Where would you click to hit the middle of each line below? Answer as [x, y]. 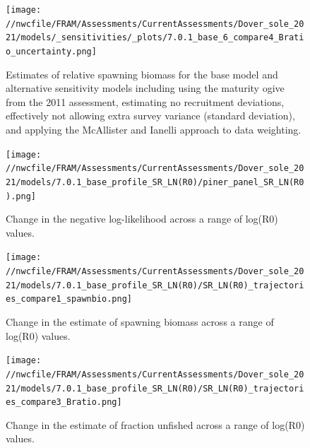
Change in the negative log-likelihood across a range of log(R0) [142, 219]
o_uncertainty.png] [51, 51]
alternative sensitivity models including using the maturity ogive [145, 88]
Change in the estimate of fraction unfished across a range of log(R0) [155, 424]
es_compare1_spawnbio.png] [69, 299]
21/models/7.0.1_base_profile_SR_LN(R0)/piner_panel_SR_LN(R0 [155, 182]
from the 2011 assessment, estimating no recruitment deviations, [145, 101]
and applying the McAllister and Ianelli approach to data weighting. [154, 129]
